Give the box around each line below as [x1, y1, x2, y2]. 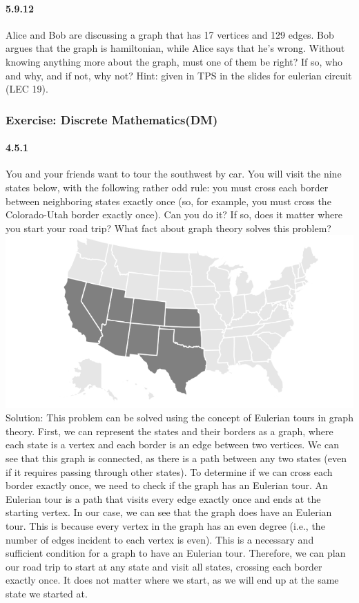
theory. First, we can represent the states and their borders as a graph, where [6, 423, 333, 438]
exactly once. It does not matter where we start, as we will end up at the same [6, 573, 339, 587]
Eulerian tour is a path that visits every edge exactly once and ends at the [6, 491, 321, 506]
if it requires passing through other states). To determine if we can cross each [6, 464, 333, 479]
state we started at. [6, 586, 88, 600]
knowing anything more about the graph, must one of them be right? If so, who [6, 54, 342, 68]
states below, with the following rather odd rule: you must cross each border [6, 180, 329, 194]
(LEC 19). [6, 82, 48, 96]
